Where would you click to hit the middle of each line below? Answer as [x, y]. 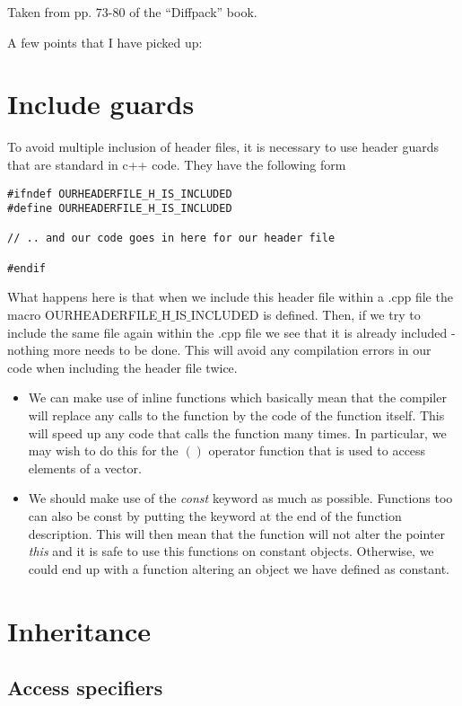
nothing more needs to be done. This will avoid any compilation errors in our [219, 350]
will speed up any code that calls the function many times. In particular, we [237, 432]
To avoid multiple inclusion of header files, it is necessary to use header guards [223, 147]
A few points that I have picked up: [105, 42]
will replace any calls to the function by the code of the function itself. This [236, 415]
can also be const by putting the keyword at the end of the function [215, 515]
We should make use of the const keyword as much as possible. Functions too [240, 498]
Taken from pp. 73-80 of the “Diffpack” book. [132, 12]
